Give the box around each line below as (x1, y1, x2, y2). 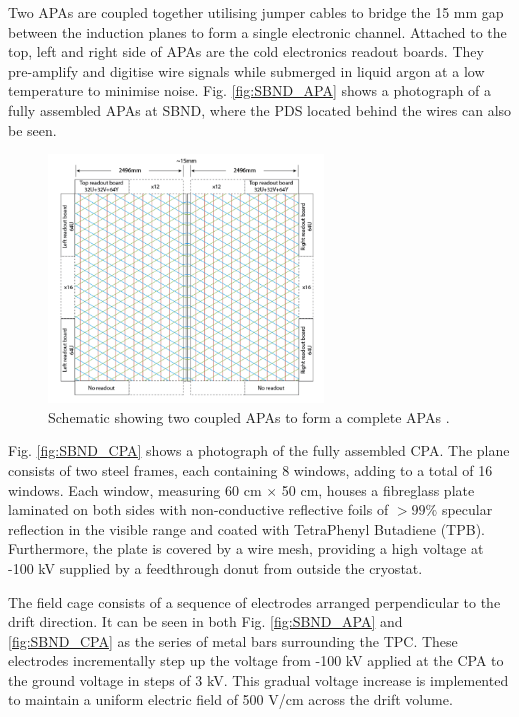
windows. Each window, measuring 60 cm (8, 479, 262, 500)
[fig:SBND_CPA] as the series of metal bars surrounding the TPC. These (8, 630, 458, 651)
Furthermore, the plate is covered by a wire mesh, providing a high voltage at (8, 538, 484, 559)
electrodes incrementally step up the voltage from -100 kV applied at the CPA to (8, 650, 504, 671)
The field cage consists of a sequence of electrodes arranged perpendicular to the (8, 591, 501, 612)
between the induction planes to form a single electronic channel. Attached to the (8, 21, 507, 42)
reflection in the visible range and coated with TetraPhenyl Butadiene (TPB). (8, 518, 485, 539)
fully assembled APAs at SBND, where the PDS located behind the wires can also (8, 99, 512, 120)
